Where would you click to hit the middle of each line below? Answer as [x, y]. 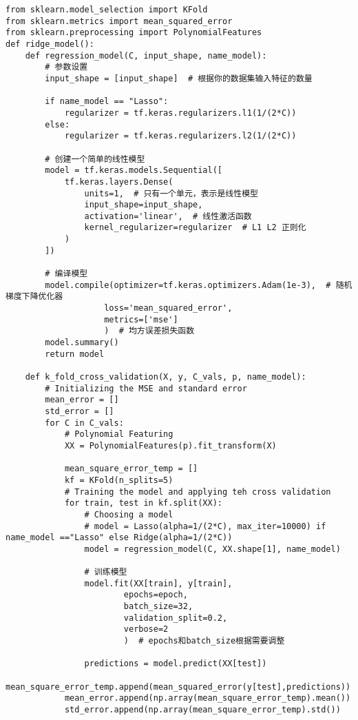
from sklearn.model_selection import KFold [107, 10]
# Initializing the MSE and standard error [146, 388]
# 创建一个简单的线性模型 [95, 159]
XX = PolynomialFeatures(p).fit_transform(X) [170, 445]
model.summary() [82, 343]
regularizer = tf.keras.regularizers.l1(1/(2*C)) [180, 113]
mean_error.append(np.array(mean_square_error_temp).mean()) [208, 698]
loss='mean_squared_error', [168, 308]
